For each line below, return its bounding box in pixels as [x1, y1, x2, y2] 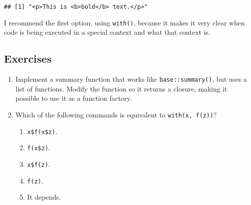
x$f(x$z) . [27, 126, 57, 136]
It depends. [27, 192, 61, 202]
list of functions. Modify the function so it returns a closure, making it [15, 83, 227, 93]
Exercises [4, 51, 52, 66]
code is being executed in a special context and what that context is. [4, 27, 210, 37]
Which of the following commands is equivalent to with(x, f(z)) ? [15, 109, 217, 119]
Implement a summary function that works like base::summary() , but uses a [15, 74, 247, 84]
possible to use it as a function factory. [15, 93, 132, 103]
